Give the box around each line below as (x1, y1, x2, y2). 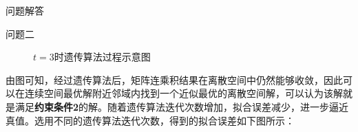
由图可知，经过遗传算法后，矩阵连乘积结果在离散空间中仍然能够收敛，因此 (6, 72, 343, 87)
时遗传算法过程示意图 (54, 49, 151, 64)
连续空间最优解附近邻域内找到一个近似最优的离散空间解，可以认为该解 (24, 86, 343, 100)
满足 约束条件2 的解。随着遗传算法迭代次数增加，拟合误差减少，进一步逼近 (14, 99, 349, 113)
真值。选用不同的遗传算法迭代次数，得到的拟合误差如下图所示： (6, 113, 295, 127)
